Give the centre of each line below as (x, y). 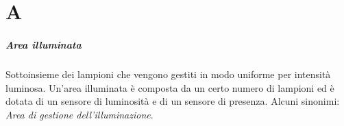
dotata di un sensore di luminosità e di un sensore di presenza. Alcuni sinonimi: (173, 101)
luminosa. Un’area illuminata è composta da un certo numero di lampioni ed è (170, 87)
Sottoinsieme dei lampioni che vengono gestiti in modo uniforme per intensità (168, 74)
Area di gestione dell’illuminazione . (79, 114)
